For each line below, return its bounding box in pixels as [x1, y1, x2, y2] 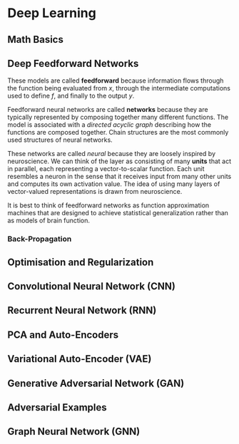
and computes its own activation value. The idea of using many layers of [7, 180, 220, 188]
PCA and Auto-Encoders [7, 329, 119, 341]
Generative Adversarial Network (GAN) [7, 377, 185, 389]
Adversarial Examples [7, 401, 107, 414]
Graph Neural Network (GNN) [7, 425, 141, 438]
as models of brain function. [7, 216, 91, 225]
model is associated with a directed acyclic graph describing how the [7, 120, 212, 129]
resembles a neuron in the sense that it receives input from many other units [7, 172, 232, 181]
